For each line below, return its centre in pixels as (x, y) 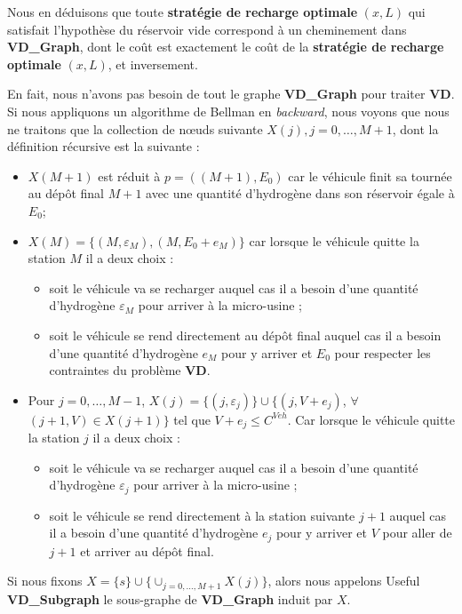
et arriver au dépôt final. (147, 550)
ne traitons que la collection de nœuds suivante (135, 128)
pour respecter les (382, 352)
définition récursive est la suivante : (104, 146)
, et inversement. (153, 64)
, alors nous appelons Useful (344, 581)
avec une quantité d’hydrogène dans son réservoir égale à (300, 193)
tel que (192, 419)
